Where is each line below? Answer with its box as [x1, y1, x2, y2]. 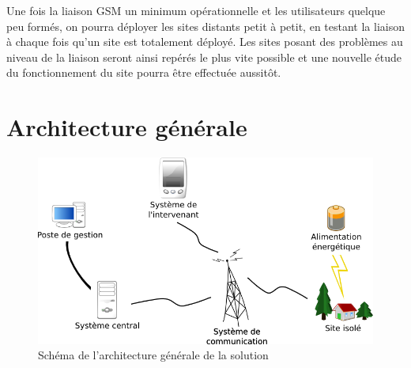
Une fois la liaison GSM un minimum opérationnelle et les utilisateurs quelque [6, 2, 386, 18]
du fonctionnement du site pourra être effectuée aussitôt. [6, 64, 281, 81]
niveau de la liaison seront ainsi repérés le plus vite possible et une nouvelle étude [6, 48, 402, 65]
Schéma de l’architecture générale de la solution [38, 347, 269, 363]
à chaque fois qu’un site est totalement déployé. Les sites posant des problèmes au [6, 33, 403, 50]
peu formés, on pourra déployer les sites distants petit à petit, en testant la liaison [6, 17, 405, 34]
